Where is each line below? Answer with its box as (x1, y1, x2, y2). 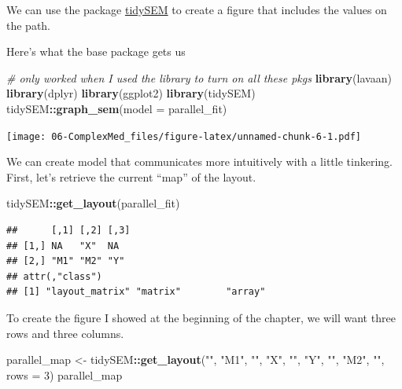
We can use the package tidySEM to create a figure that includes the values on (6, 2, 387, 17)
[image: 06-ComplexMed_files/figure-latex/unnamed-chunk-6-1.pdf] (6, 130, 362, 142)
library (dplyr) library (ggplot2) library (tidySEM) (6, 85, 256, 101)
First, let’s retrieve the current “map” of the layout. (6, 168, 256, 185)
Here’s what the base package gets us (6, 43, 186, 60)
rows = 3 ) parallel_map (6, 366, 123, 383)
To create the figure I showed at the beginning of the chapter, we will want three (6, 309, 396, 325)
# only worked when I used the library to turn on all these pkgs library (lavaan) (6, 69, 392, 86)
